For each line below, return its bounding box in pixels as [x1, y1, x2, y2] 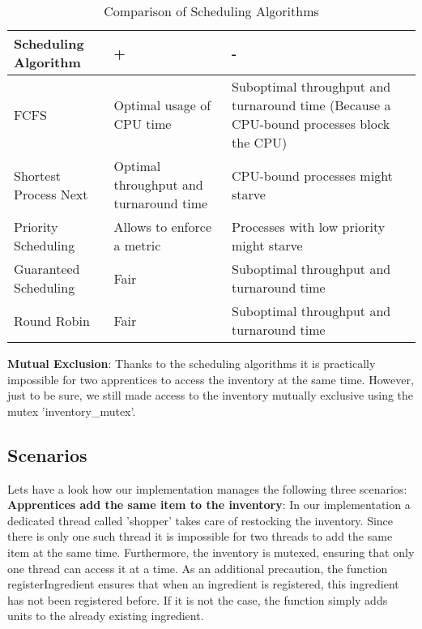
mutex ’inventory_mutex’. [7, 402, 136, 419]
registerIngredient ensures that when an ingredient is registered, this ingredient [7, 576, 399, 593]
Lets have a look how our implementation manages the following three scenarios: [7, 480, 407, 497]
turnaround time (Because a [232, 96, 391, 114]
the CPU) [232, 133, 288, 152]
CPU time [113, 114, 172, 133]
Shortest [14, 165, 61, 185]
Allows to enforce [113, 217, 211, 236]
